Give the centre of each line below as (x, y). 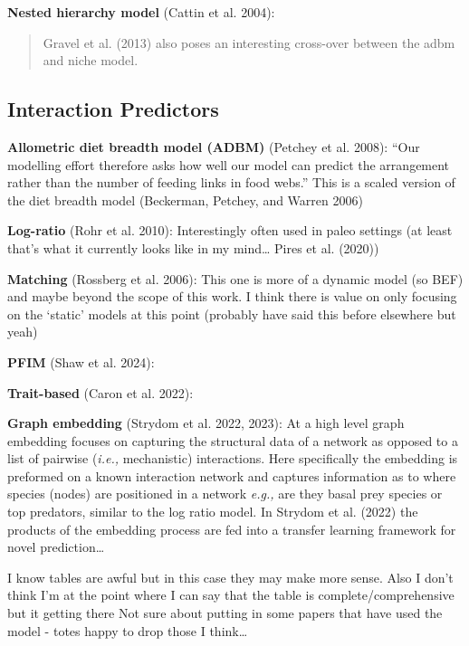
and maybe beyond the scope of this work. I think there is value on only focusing (232, 296)
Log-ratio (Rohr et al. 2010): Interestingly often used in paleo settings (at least (230, 230)
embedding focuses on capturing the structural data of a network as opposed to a (233, 440)
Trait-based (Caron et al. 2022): (100, 392)
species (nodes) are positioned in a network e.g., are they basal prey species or (225, 494)
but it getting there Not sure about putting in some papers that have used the (225, 613)
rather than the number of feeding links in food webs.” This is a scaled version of (231, 182)
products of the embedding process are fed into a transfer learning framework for (232, 529)
